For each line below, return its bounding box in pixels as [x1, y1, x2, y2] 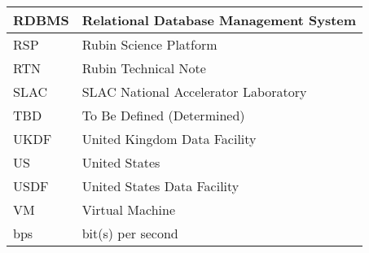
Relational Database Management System [81, 11, 357, 29]
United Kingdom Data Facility [81, 129, 257, 148]
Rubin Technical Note [81, 59, 206, 77]
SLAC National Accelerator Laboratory [81, 82, 307, 101]
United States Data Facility [81, 177, 239, 195]
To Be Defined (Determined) [81, 106, 245, 124]
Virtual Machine [81, 200, 176, 219]
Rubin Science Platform [81, 35, 217, 54]
